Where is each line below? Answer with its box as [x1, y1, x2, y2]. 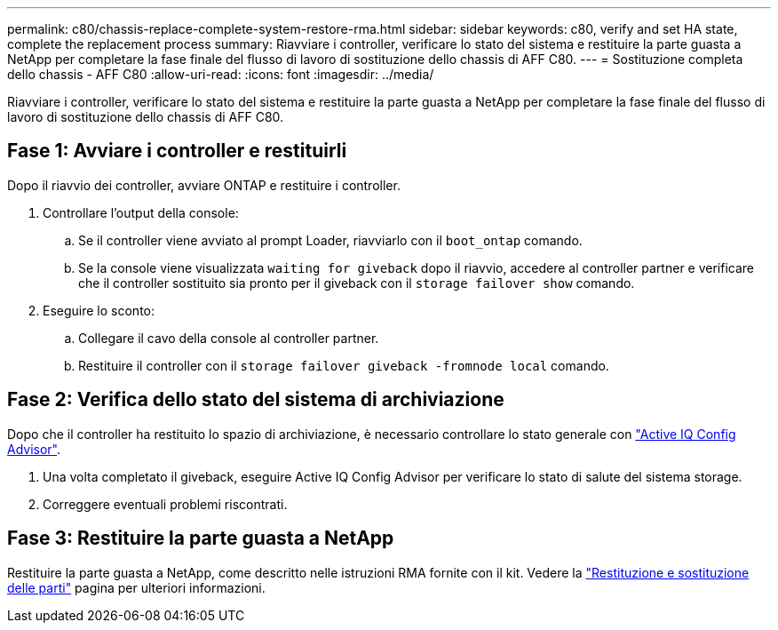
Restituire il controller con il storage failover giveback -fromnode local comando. [78, 357, 609, 373]
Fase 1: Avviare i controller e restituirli [7, 140, 347, 163]
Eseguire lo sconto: [43, 302, 155, 318]
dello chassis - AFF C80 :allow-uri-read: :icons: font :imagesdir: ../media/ [7, 67, 434, 82]
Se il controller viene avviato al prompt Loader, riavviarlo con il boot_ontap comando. [78, 232, 583, 248]
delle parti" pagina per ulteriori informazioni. [7, 579, 266, 595]
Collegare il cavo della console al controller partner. [78, 330, 379, 346]
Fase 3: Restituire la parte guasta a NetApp [7, 527, 394, 550]
